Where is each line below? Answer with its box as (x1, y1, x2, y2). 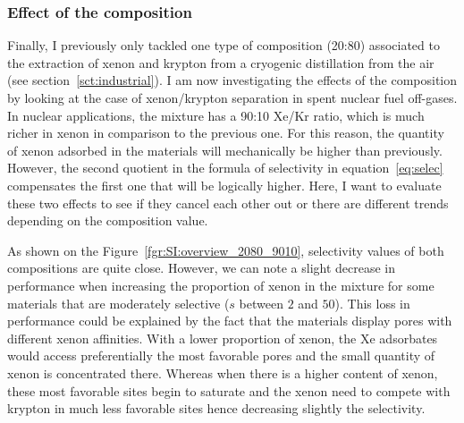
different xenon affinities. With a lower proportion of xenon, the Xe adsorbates (7, 328, 438, 347)
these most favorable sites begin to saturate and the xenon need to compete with (7, 381, 451, 400)
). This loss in (334, 293, 410, 312)
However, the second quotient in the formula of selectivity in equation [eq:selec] (7, 158, 443, 177)
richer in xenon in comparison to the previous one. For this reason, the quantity (7, 123, 444, 142)
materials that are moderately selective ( (7, 293, 230, 312)
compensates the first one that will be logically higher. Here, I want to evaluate (7, 175, 442, 194)
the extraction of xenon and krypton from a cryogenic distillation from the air (7, 53, 434, 72)
